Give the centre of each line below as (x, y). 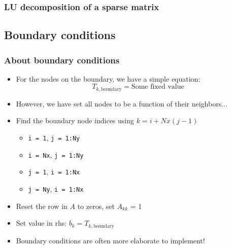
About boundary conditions (62, 60)
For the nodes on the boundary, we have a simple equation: (108, 78)
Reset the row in (42, 206)
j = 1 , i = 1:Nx (54, 172)
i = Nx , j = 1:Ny (56, 154)
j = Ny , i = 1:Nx (56, 189)
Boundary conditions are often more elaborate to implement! (110, 240)
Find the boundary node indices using (75, 120)
